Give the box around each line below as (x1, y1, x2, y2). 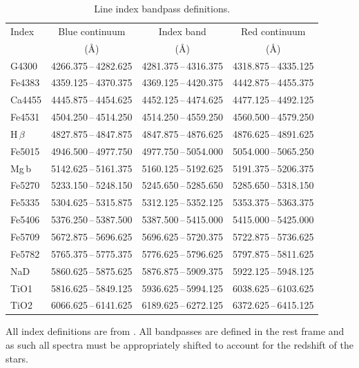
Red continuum (240, 23, 306, 38)
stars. (6, 351, 28, 365)
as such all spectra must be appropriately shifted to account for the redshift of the (6, 338, 353, 352)
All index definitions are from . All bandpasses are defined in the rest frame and (6, 324, 345, 338)
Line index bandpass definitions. (94, 1, 231, 15)
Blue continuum (58, 23, 126, 38)
